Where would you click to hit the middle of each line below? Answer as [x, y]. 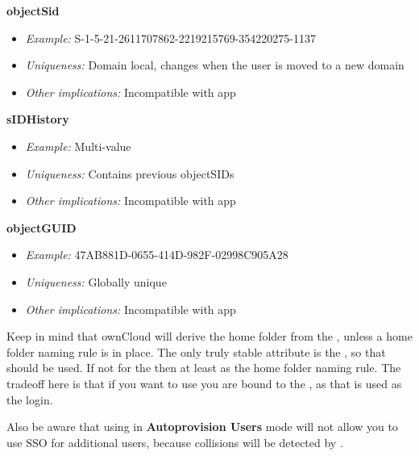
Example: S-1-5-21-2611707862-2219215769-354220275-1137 [170, 38]
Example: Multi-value [78, 146]
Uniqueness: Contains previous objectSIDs [130, 173]
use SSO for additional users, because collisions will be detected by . [175, 442]
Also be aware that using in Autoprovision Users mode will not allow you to [202, 427]
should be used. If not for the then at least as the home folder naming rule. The [204, 368]
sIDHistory [38, 119]
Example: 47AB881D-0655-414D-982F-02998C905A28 [157, 255]
